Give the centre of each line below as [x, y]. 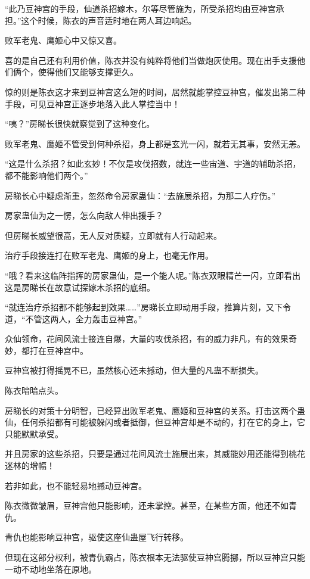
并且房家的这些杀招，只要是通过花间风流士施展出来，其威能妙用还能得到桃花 [155, 454]
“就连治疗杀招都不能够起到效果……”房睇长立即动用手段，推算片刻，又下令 [148, 307]
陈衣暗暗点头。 [34, 390]
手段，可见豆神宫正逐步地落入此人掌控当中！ [92, 103]
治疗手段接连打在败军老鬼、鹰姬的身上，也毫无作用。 [109, 255]
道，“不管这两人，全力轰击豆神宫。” [74, 318]
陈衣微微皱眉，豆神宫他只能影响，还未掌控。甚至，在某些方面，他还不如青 [151, 505]
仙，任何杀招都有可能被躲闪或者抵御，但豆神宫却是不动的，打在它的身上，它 [155, 422]
